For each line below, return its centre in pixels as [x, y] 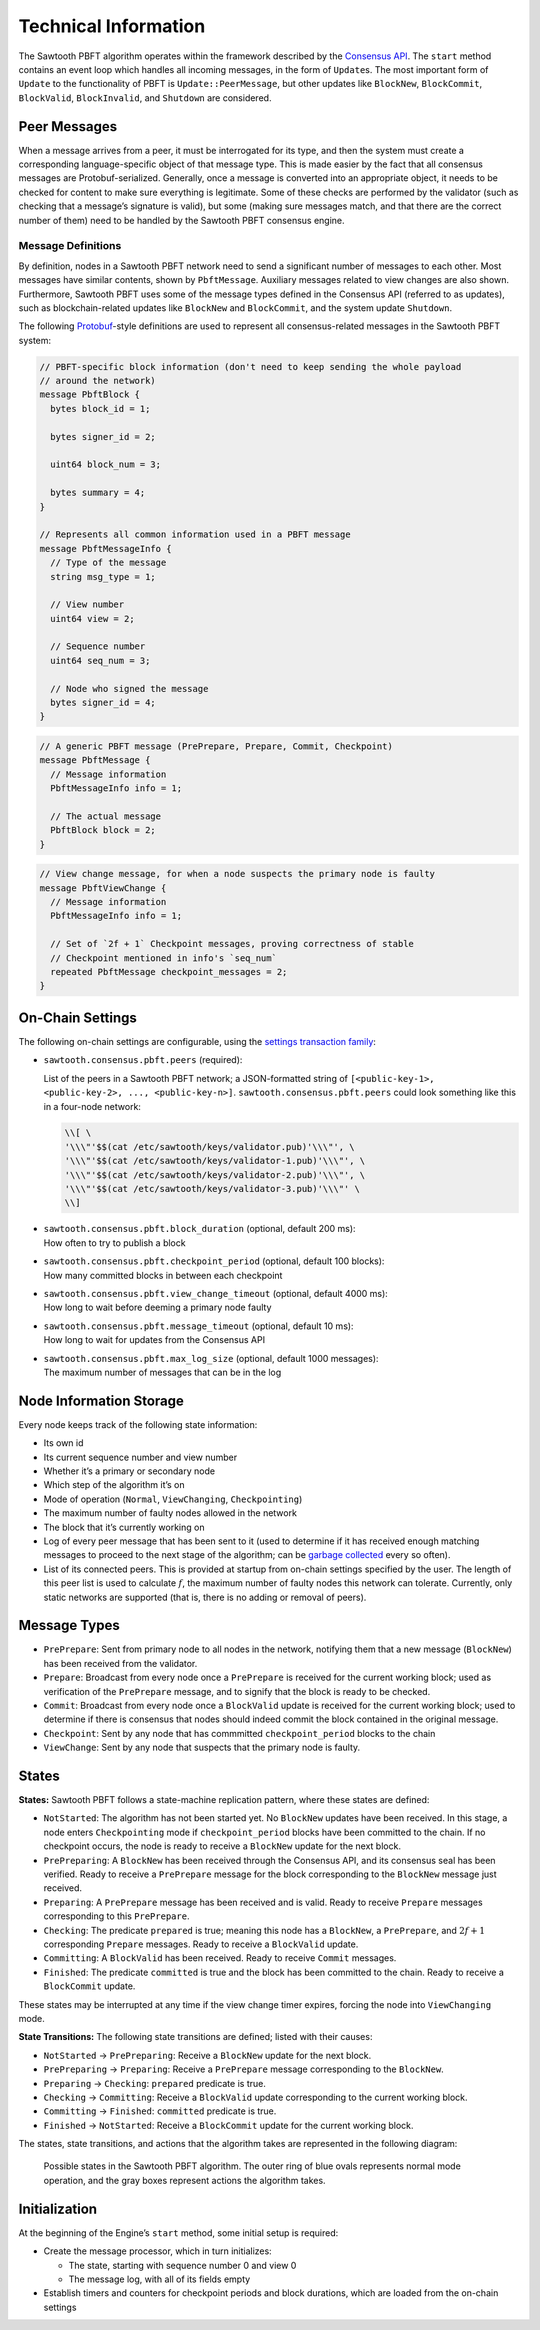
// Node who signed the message [129, 688]
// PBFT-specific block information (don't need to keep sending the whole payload [250, 366]
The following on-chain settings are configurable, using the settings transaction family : [197, 1041]
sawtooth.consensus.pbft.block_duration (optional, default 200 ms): [199, 1229]
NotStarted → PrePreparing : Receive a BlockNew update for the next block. [207, 2055]
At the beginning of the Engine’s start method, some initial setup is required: [178, 2232]
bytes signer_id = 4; [103, 703]
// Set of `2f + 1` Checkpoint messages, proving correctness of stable [232, 944]
